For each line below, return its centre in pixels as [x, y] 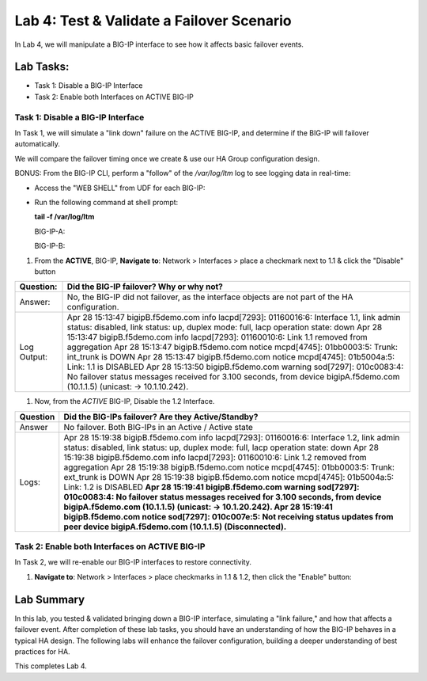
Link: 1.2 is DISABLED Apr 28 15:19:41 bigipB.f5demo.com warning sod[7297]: [212, 487]
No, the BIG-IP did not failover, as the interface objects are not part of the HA [210, 297]
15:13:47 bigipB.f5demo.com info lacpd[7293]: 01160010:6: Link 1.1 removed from [217, 337]
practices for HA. [42, 651]
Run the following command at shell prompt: [106, 202]
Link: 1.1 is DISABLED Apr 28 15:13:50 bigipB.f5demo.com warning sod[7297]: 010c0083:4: [235, 367]
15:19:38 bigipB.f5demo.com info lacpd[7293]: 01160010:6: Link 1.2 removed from [215, 457]
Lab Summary [50, 599]
